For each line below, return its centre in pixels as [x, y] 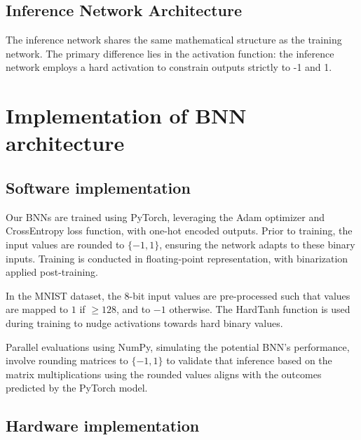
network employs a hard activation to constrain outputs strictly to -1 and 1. [169, 67]
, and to [133, 309]
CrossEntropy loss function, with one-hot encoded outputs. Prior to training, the [179, 231]
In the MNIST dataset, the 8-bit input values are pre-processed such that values [178, 295]
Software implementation [98, 187]
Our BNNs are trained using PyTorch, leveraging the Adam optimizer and [165, 216]
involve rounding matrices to [67, 360]
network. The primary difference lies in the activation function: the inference [170, 53]
